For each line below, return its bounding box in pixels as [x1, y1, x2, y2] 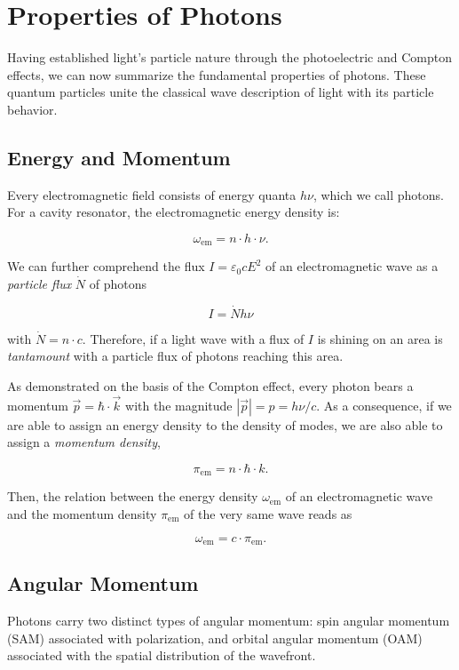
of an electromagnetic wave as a [265, 257, 439, 275]
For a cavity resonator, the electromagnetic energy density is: [7, 203, 340, 221]
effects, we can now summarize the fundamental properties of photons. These [7, 65, 426, 84]
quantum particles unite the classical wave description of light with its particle [7, 83, 434, 101]
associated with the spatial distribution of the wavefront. [7, 646, 316, 665]
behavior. [7, 100, 58, 118]
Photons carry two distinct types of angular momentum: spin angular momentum [7, 611, 450, 630]
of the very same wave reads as [184, 504, 352, 522]
